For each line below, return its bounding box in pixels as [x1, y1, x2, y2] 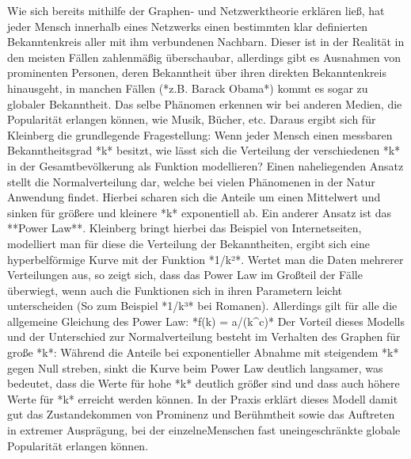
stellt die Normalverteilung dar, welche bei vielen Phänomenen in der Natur [7, 173, 375, 189]
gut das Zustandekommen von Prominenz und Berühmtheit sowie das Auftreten [7, 406, 395, 423]
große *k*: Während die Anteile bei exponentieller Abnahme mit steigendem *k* [7, 344, 399, 361]
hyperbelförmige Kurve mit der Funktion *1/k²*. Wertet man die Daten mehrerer [7, 251, 404, 267]
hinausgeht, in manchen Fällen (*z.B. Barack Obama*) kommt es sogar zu [7, 79, 368, 96]
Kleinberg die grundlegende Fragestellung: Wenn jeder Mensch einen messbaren [7, 126, 393, 143]
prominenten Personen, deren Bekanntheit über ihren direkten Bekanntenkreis [7, 64, 386, 81]
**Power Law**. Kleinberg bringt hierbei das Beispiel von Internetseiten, [7, 220, 362, 236]
